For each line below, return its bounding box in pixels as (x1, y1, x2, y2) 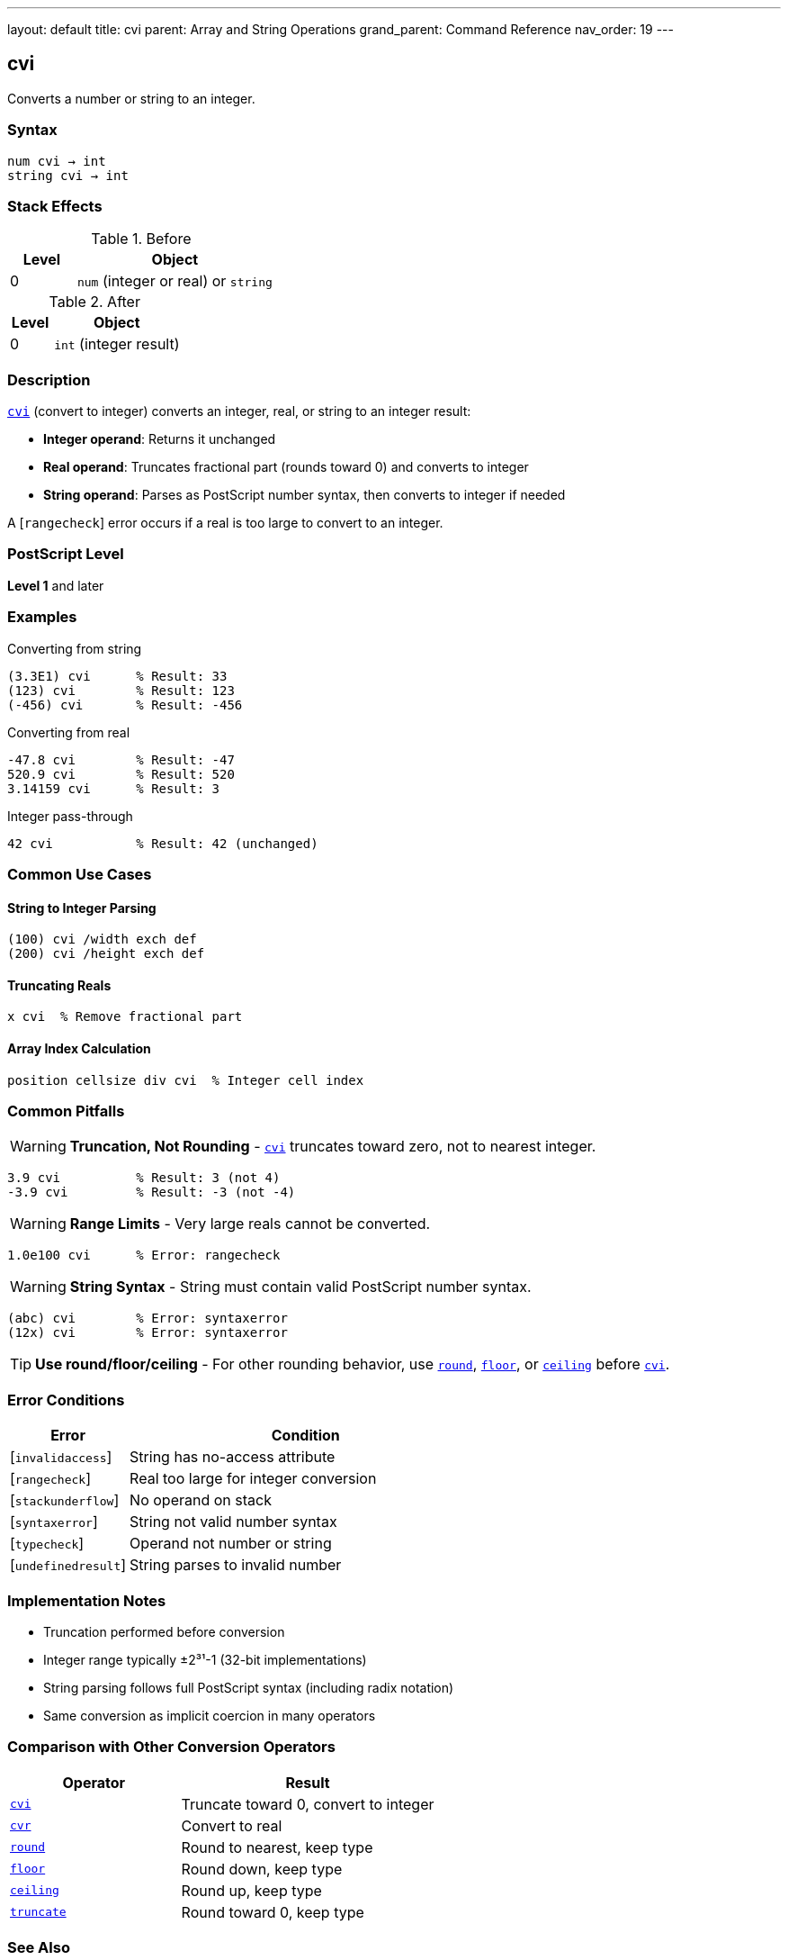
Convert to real (181, 1816, 282, 1835)
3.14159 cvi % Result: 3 (7, 781, 220, 796)
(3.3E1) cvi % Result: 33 (7, 668, 228, 683)
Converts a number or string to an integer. (7, 90, 255, 106)
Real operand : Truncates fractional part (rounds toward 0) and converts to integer (43, 459, 529, 475)
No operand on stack (130, 1491, 272, 1510)
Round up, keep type (181, 1881, 322, 1900)
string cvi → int (7, 167, 129, 183)
